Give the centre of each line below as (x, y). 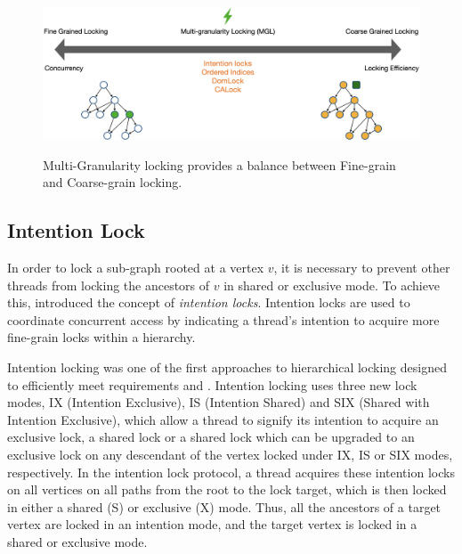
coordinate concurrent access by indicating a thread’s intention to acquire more (223, 319)
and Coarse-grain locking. (113, 182)
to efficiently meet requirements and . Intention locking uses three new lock (212, 384)
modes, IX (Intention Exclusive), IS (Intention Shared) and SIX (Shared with (219, 402)
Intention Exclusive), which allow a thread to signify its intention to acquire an (223, 419)
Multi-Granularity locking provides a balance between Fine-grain (219, 164)
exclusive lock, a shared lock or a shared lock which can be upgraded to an (211, 437)
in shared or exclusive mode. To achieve (332, 285)
